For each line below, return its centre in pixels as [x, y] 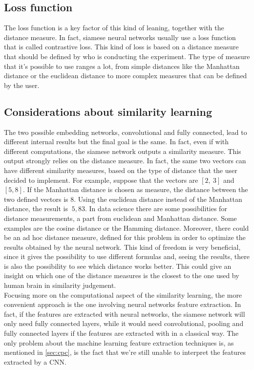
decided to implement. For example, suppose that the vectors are [101, 180]
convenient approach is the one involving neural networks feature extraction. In [123, 304]
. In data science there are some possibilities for [156, 208]
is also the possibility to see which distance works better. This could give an [118, 266]
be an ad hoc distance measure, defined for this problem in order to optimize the [125, 237]
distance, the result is [36, 208]
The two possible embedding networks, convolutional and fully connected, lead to [126, 132]
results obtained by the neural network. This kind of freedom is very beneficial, [122, 247]
